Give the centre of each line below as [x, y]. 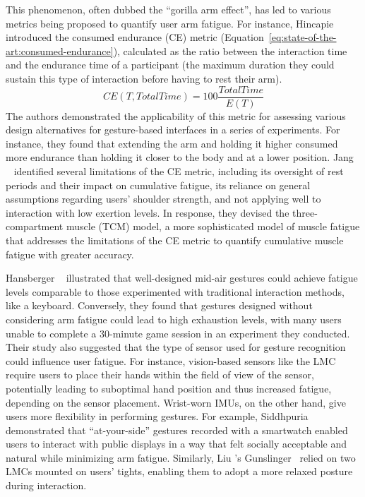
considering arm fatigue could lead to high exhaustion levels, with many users [174, 319]
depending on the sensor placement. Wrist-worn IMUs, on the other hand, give [176, 402]
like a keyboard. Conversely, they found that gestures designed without [159, 305]
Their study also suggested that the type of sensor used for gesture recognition [176, 347]
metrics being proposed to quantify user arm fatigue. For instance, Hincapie [170, 23]
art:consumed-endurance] [60, 50]
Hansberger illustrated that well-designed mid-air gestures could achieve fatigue [182, 278]
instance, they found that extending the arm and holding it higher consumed [172, 143]
